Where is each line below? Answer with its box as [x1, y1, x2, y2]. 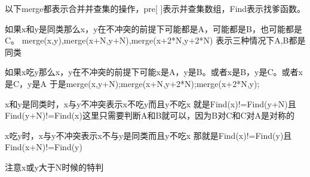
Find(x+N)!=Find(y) [5, 141, 82, 153]
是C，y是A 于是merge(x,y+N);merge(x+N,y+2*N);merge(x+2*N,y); [5, 77, 260, 89]
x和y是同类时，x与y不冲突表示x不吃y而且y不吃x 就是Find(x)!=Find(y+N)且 [5, 97, 296, 110]
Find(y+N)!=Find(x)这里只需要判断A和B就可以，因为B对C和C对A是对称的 [5, 109, 294, 122]
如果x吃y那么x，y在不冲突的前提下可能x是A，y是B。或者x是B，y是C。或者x [5, 66, 303, 78]
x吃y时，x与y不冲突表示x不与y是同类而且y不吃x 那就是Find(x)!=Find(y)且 [5, 129, 292, 141]
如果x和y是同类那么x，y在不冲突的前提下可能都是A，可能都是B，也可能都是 [5, 22, 302, 35]
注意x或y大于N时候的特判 [5, 160, 104, 173]
